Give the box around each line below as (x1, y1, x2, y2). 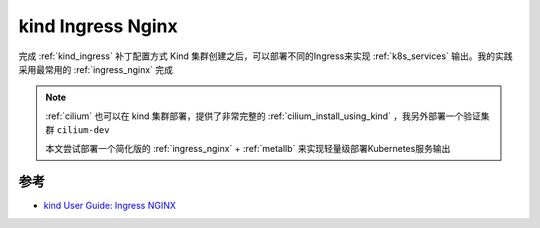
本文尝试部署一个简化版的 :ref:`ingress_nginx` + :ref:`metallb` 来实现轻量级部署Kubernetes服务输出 (45, 142, 451, 154)
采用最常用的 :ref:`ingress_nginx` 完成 (18, 63, 174, 75)
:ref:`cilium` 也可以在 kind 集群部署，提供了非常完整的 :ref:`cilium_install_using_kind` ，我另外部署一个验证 (45, 110, 482, 122)
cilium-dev (56, 125, 110, 136)
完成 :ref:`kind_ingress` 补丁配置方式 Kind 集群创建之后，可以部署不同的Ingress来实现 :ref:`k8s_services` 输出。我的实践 (18, 50, 514, 62)
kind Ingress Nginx (18, 15, 179, 37)
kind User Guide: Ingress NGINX (43, 200, 177, 212)
